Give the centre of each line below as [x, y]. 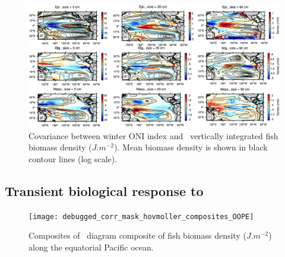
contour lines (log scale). [73, 158]
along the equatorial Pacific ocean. [91, 247]
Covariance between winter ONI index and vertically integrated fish [153, 135]
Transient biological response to [104, 190]
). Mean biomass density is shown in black [191, 147]
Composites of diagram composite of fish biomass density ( [137, 235]
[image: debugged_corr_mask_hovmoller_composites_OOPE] [141, 216]
